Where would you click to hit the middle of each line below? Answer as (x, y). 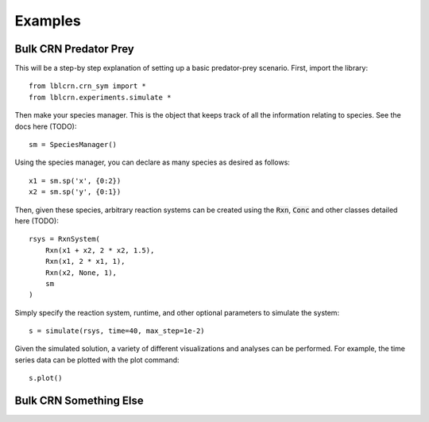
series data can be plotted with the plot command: (97, 360)
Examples (48, 21)
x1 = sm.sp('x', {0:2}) (75, 180)
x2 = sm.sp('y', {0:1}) (75, 192)
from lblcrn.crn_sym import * (88, 86)
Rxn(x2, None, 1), (81, 273)
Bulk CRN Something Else (79, 401)
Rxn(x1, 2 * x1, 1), (85, 261)
